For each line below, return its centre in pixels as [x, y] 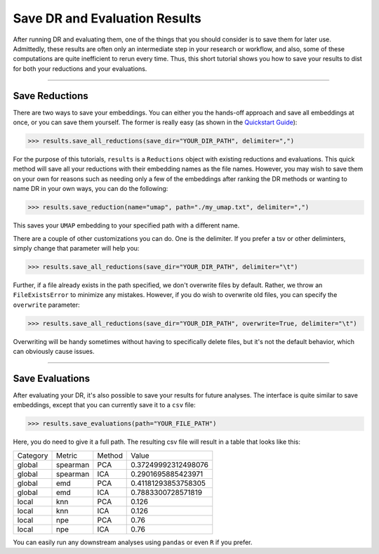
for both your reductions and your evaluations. [80, 68]
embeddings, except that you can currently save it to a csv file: [104, 405]
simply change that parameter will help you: [76, 248]
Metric [67, 455]
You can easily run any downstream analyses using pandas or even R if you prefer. [133, 542]
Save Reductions [51, 96]
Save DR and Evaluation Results [107, 18]
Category [33, 455]
